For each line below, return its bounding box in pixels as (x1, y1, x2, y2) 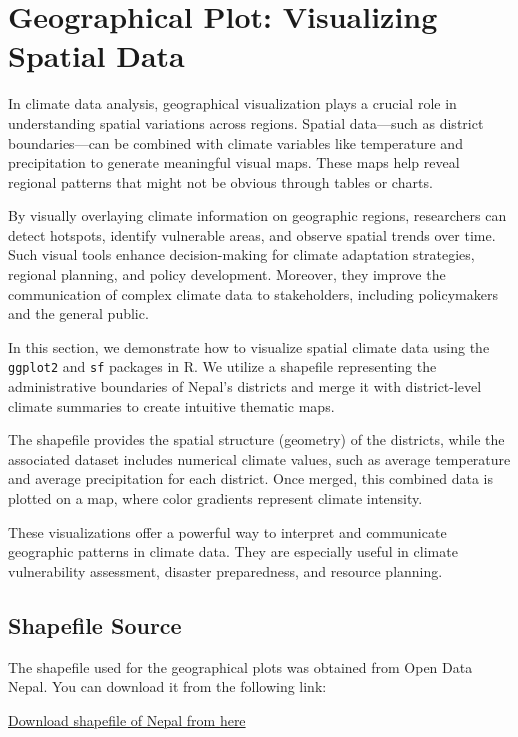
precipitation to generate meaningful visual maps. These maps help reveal (8, 152, 460, 173)
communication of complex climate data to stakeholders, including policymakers (8, 283, 498, 304)
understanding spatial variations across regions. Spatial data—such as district (8, 112, 484, 133)
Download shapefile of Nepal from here (8, 709, 246, 730)
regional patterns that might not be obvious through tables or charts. (8, 171, 433, 192)
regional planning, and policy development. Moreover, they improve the (8, 264, 446, 285)
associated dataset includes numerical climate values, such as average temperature (8, 448, 511, 469)
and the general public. (8, 303, 149, 324)
